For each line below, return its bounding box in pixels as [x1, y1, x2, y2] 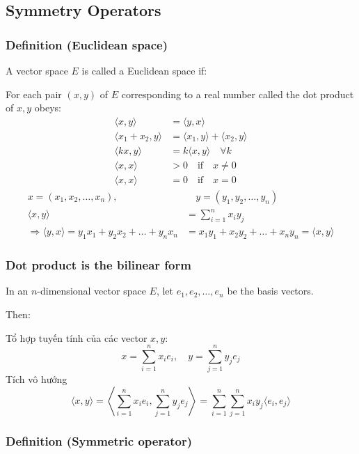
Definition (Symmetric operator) [6, 432, 193, 450]
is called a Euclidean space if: [81, 63, 207, 77]
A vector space [6, 63, 68, 77]
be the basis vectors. [227, 283, 314, 298]
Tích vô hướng [6, 372, 67, 386]
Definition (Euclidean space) [6, 36, 168, 53]
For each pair [6, 86, 62, 101]
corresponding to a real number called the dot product [121, 86, 354, 101]
